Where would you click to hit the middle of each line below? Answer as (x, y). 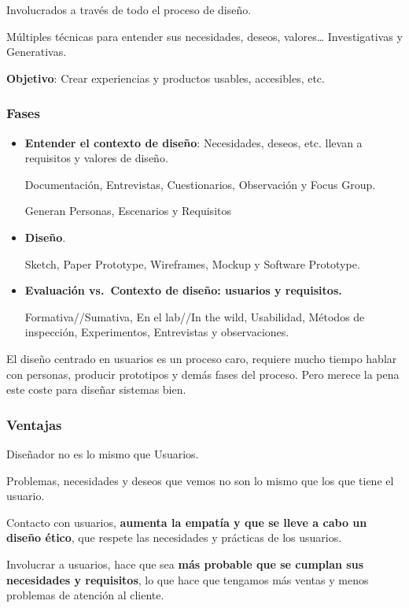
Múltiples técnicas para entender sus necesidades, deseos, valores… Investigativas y (204, 36)
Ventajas (34, 424)
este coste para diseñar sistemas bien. (96, 389)
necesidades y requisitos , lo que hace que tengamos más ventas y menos (188, 579)
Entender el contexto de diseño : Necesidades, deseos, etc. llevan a (193, 142)
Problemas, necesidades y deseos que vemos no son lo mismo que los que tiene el (200, 480)
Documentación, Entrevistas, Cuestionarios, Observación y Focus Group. (200, 184)
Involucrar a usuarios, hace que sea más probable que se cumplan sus (185, 564)
